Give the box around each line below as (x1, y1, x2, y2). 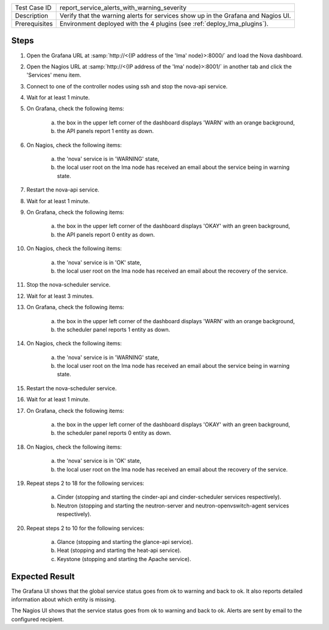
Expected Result (11, 571, 75, 582)
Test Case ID (15, 4, 52, 12)
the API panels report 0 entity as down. (57, 231, 155, 238)
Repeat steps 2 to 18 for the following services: (26, 479, 144, 487)
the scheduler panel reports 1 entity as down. (57, 326, 171, 333)
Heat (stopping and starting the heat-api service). (57, 546, 182, 554)
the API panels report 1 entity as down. (57, 127, 154, 135)
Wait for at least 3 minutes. (26, 292, 94, 299)
